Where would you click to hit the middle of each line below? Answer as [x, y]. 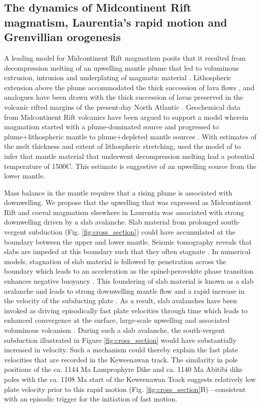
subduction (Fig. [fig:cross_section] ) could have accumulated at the [132, 232]
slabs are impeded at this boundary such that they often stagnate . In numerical [127, 251]
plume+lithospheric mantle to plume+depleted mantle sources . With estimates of [130, 136]
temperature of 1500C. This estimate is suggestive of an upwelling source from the [130, 166]
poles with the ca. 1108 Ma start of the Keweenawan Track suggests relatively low [130, 379]
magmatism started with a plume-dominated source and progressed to [112, 127]
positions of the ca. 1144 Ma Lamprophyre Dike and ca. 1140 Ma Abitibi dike [123, 369]
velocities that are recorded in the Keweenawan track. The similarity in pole [121, 359]
